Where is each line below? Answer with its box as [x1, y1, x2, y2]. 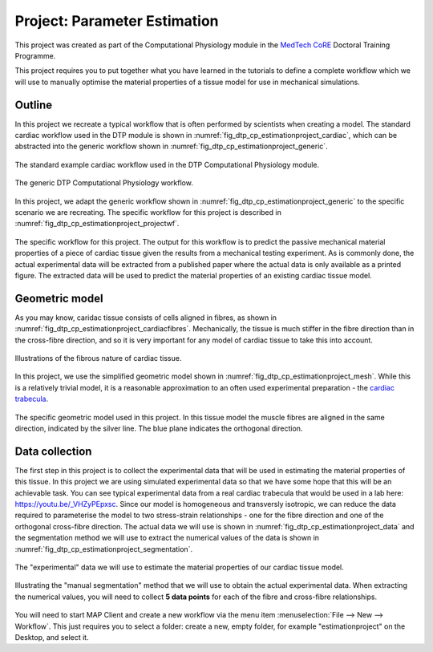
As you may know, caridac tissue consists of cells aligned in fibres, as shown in [14, 313, 277, 322]
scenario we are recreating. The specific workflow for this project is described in [14, 207, 282, 217]
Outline [14, 98, 52, 111]
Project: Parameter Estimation [14, 12, 220, 30]
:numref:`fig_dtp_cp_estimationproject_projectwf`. [14, 219, 180, 229]
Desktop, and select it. [14, 632, 89, 642]
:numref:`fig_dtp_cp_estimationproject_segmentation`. [14, 544, 192, 553]
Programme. [14, 51, 56, 60]
